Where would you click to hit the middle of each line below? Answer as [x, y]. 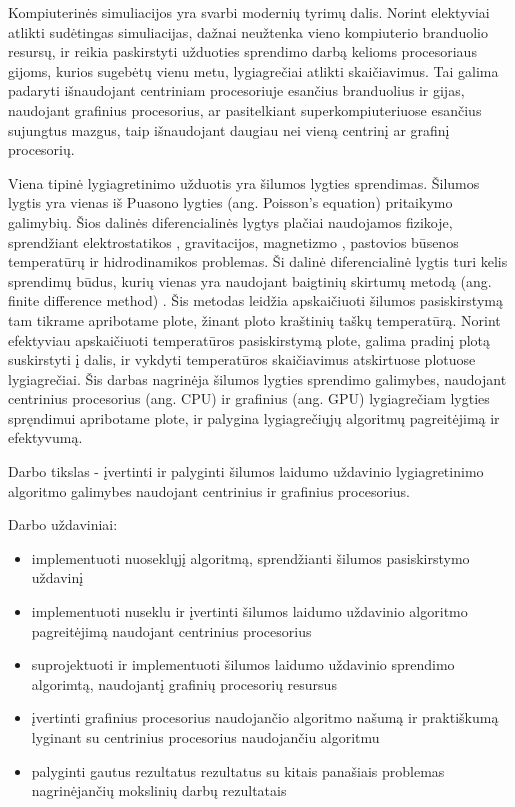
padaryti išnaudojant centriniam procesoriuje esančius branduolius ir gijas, [236, 90]
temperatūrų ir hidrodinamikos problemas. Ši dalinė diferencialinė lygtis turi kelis [258, 261]
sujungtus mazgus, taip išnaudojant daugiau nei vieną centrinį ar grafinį [229, 129]
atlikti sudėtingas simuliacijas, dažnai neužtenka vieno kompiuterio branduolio [248, 31]
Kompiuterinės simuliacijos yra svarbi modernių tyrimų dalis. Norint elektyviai [249, 12]
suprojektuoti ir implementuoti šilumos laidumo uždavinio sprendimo [243, 664]
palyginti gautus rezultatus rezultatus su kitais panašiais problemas [238, 770]
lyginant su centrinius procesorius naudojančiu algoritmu [205, 737]
